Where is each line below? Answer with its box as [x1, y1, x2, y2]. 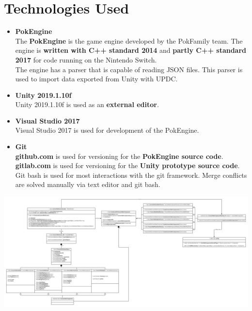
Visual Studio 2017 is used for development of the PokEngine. [15, 125, 199, 135]
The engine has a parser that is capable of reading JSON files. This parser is [15, 64, 243, 74]
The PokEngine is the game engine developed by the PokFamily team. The [15, 35, 243, 46]
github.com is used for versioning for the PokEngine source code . [15, 151, 223, 161]
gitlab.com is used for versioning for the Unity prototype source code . [15, 160, 240, 171]
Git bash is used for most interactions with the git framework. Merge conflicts [15, 170, 247, 180]
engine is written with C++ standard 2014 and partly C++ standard [15, 45, 247, 55]
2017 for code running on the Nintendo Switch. [15, 54, 157, 64]
